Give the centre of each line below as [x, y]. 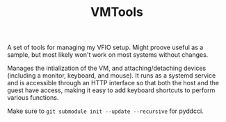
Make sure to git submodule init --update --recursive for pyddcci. [105, 111]
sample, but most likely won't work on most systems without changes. [108, 55]
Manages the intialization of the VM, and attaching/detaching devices [107, 68]
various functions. [33, 98]
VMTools [117, 12]
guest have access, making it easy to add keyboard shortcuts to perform [111, 90]
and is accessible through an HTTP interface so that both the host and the [113, 83]
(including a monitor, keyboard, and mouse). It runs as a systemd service [112, 76]
